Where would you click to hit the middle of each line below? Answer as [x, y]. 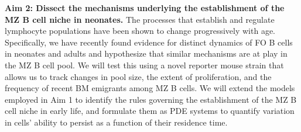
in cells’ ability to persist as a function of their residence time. [116, 122]
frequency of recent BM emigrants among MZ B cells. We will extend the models [150, 88]
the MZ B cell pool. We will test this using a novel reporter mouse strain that [144, 65]
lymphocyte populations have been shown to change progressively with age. [140, 31]
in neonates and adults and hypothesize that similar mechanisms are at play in [146, 53]
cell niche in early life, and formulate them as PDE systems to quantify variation [150, 111]
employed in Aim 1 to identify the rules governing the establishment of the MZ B [151, 99]
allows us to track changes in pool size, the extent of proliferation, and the [138, 76]
